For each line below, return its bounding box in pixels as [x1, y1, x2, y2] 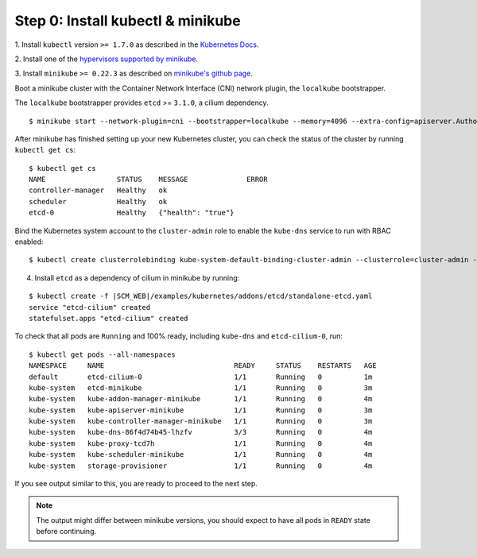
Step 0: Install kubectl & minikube [14, 12, 242, 29]
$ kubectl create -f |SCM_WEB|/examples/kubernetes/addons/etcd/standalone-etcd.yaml [29, 292, 373, 301]
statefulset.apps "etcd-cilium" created [29, 314, 188, 323]
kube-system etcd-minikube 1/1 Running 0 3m [29, 383, 373, 393]
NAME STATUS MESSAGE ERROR [29, 175, 268, 184]
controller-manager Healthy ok [29, 186, 168, 195]
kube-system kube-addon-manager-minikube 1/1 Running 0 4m [29, 394, 373, 404]
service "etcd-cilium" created [29, 303, 151, 311]
